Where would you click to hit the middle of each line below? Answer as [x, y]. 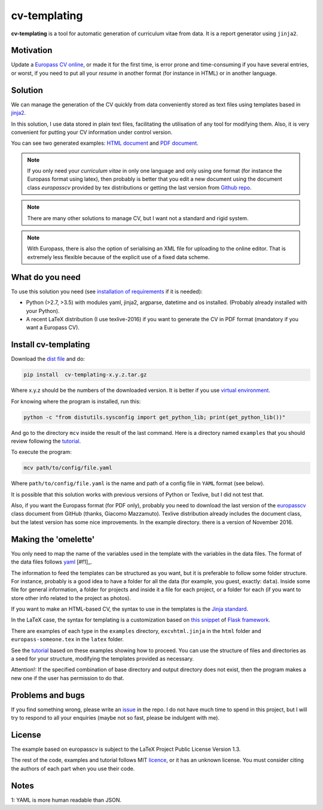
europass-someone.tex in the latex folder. [67, 640]
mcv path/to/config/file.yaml [68, 468]
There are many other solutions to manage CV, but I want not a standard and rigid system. [138, 218]
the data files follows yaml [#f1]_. [51, 562]
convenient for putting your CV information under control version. [92, 132]
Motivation [32, 51]
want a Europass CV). [53, 328]
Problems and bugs [48, 695]
